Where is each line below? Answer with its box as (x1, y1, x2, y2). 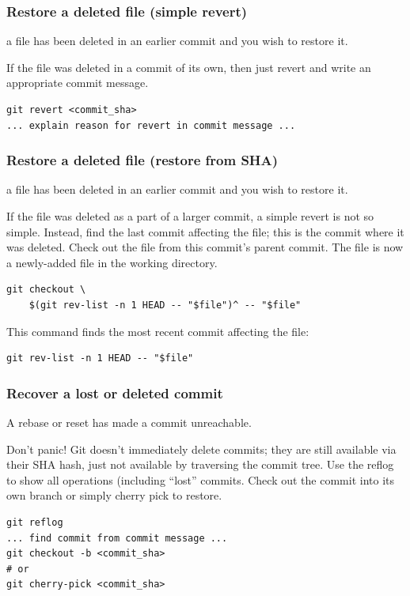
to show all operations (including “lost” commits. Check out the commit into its (6, 471, 394, 488)
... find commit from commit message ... (6, 532, 228, 544)
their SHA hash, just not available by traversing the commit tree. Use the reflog (6, 456, 394, 473)
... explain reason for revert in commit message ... (6, 119, 296, 131)
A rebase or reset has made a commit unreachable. (6, 413, 252, 430)
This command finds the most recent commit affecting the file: (6, 323, 309, 339)
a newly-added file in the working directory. (6, 254, 218, 270)
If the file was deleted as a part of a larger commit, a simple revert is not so (6, 208, 374, 224)
